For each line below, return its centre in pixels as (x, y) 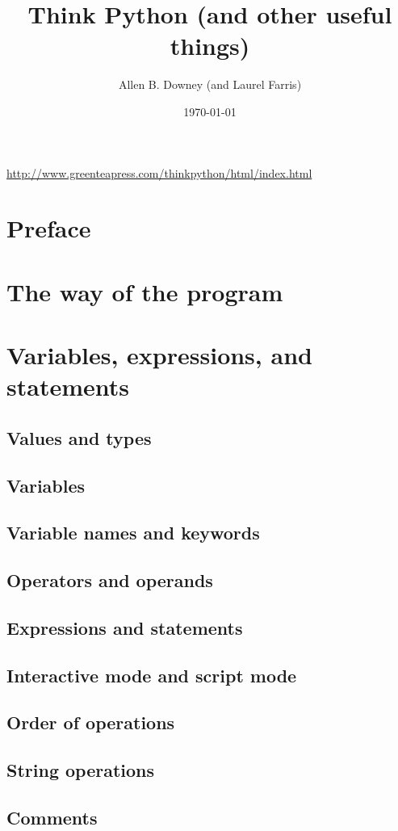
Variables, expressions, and (159, 355)
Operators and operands (110, 580)
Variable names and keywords (133, 533)
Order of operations (91, 722)
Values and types (79, 437)
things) (210, 46)
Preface (49, 228)
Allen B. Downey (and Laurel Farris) (210, 84)
